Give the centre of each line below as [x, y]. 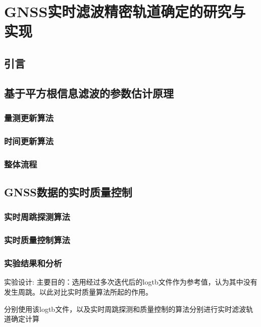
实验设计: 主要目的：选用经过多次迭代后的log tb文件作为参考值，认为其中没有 [131, 282]
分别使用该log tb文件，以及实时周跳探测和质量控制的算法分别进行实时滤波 [125, 309]
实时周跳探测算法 [37, 217]
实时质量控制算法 [37, 240]
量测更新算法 [29, 118]
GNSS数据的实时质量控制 [68, 192]
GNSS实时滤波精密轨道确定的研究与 [125, 11]
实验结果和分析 [33, 263]
